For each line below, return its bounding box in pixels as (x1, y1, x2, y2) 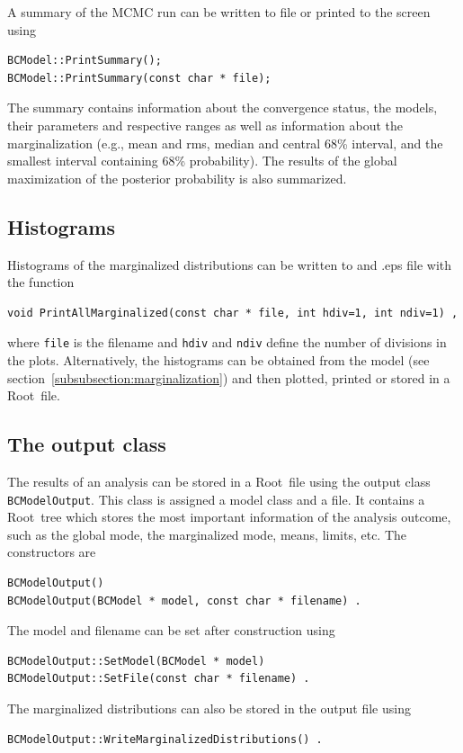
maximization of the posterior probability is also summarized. (7, 168, 347, 187)
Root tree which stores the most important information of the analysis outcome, (7, 507, 451, 526)
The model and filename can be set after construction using (7, 621, 335, 640)
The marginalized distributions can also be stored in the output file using (7, 698, 411, 717)
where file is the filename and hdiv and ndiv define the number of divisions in (7, 333, 447, 352)
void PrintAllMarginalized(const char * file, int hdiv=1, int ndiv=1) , (7, 306, 459, 319)
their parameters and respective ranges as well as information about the (7, 115, 404, 134)
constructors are (7, 542, 96, 561)
